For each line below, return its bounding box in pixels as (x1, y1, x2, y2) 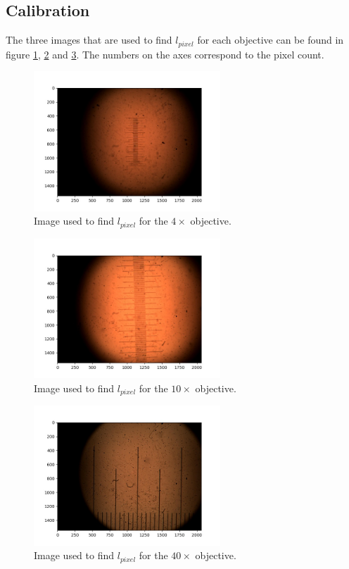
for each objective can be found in (197, 32, 344, 47)
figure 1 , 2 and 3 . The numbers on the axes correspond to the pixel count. (6, 46, 324, 61)
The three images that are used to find (6, 32, 172, 47)
